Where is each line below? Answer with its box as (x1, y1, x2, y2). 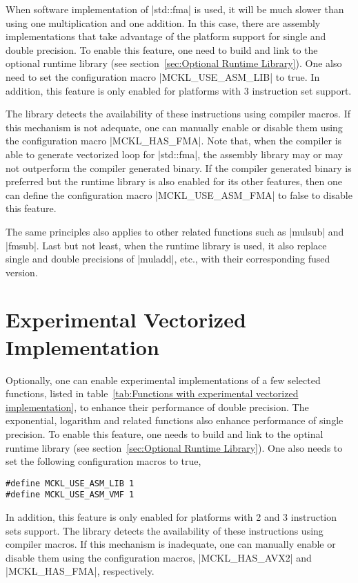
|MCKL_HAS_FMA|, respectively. (6, 564, 155, 578)
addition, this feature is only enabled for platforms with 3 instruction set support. (6, 83, 352, 97)
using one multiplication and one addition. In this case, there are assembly (6, 15, 321, 30)
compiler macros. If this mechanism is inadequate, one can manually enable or (6, 537, 336, 551)
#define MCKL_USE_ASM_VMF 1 (6, 490, 135, 500)
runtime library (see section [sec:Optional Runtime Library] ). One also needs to (6, 440, 343, 455)
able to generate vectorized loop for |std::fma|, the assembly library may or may (6, 146, 343, 161)
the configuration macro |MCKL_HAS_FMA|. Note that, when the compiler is (6, 133, 342, 148)
